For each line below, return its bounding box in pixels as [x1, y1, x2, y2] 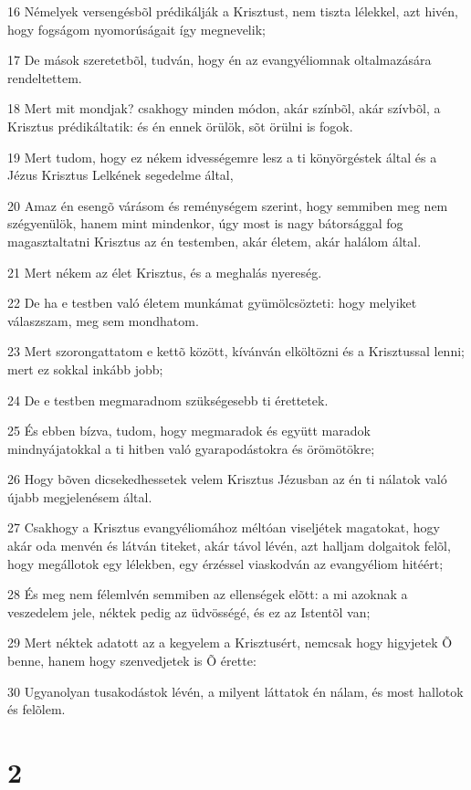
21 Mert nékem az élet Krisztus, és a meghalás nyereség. [7, 262, 322, 281]
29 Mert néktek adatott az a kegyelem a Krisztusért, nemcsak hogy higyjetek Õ [7, 633, 453, 652]
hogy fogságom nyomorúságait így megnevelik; [7, 19, 266, 38]
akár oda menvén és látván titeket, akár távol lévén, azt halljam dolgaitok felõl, [7, 536, 451, 555]
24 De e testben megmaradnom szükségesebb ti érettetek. [7, 390, 329, 409]
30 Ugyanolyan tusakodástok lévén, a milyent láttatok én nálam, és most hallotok [7, 681, 464, 700]
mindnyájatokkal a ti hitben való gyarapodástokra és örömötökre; [7, 438, 375, 458]
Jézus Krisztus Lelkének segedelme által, [7, 165, 234, 184]
